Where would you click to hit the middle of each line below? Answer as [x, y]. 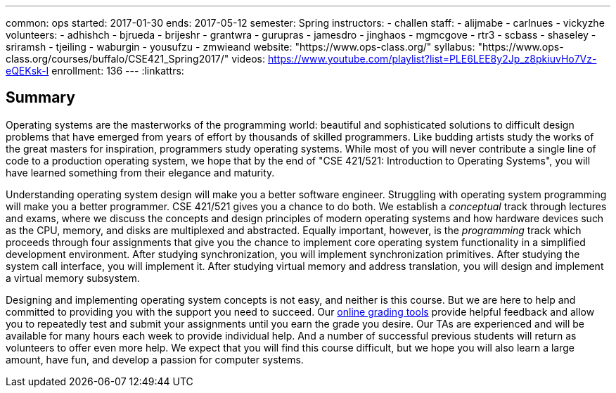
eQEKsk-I [27, 71]
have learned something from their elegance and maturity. [140, 172]
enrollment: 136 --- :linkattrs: [118, 71]
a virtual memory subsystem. [73, 278]
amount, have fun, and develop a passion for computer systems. [155, 359]
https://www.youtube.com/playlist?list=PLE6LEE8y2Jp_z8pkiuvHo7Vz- [432, 59]
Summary [40, 98]
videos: [248, 59]
